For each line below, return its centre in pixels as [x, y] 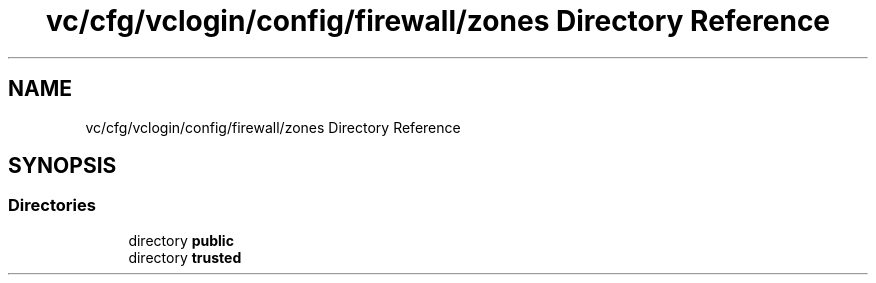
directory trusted [185, 257]
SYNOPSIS [62, 166]
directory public [181, 240]
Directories [52, 205]
